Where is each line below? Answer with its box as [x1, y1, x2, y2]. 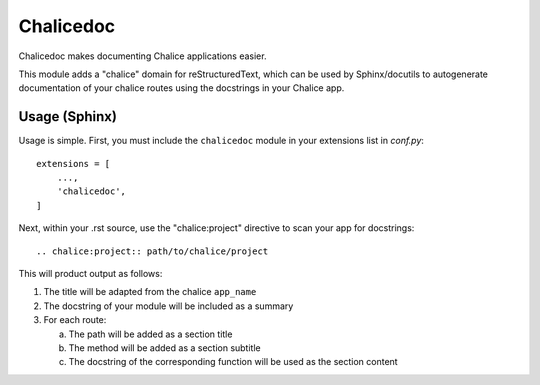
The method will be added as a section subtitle [68, 341, 261, 354]
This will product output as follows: [18, 267, 163, 279]
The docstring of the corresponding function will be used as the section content [68, 356, 399, 368]
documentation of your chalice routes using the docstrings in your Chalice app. [18, 82, 345, 94]
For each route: [43, 314, 107, 326]
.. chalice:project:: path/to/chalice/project [36, 245, 269, 257]
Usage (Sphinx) [18, 108, 117, 125]
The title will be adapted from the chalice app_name [43, 286, 257, 298]
